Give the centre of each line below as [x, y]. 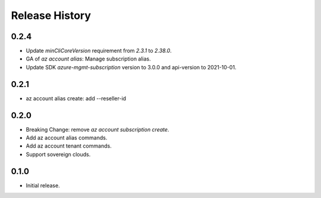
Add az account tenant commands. [69, 146]
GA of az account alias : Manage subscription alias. [88, 59]
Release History [51, 15]
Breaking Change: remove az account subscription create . [97, 129]
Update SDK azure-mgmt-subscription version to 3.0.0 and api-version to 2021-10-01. [131, 67]
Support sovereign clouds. [58, 154]
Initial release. [43, 185]
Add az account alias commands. [67, 138]
